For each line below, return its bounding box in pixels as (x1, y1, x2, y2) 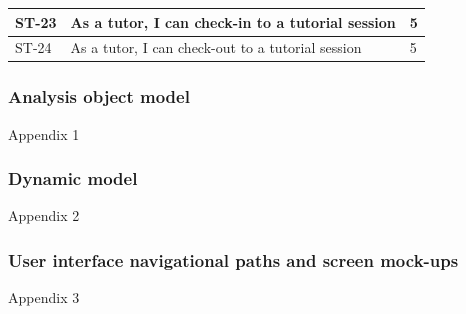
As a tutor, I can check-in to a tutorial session (70, 11, 396, 32)
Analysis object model (8, 84, 190, 109)
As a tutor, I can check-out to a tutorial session (70, 37, 362, 58)
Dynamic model (8, 166, 138, 191)
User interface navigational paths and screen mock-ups (8, 247, 459, 272)
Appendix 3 (8, 287, 80, 308)
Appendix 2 (8, 205, 80, 226)
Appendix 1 (8, 123, 80, 144)
